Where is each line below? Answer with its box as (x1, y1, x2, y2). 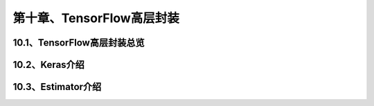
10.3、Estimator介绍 (12, 81, 102, 93)
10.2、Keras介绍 (12, 59, 84, 71)
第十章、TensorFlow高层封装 (12, 10, 179, 26)
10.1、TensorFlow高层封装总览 (12, 37, 145, 48)
